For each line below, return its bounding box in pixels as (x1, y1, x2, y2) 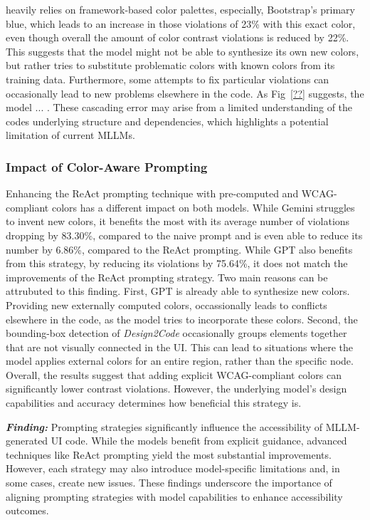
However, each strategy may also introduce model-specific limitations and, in (6, 461, 340, 476)
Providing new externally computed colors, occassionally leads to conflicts (6, 297, 327, 312)
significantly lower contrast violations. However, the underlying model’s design (6, 381, 347, 396)
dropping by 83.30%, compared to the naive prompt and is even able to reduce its (6, 227, 363, 242)
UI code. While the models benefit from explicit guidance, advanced (51, 433, 347, 448)
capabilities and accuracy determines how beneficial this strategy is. (6, 395, 302, 410)
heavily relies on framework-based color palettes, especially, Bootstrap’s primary (6, 2, 355, 16)
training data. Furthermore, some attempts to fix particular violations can (6, 71, 329, 86)
